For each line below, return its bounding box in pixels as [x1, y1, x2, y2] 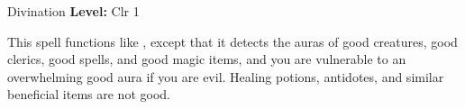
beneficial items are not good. [7, 85, 170, 104]
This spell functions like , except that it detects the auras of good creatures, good [7, 32, 458, 50]
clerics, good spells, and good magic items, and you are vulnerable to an [7, 50, 406, 68]
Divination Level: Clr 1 [7, 2, 140, 20]
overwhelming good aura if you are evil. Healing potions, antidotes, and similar [7, 67, 444, 86]
